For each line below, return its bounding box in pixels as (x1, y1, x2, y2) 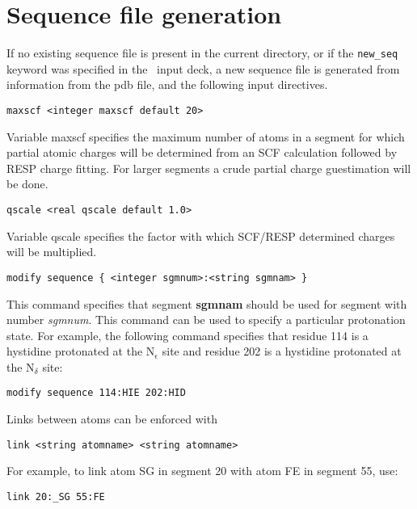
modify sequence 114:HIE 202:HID (6, 387, 186, 399)
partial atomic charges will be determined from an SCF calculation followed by (6, 144, 398, 161)
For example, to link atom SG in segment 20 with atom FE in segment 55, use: (6, 462, 398, 479)
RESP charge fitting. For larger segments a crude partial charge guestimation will (6, 159, 411, 176)
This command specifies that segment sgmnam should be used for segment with (6, 295, 407, 312)
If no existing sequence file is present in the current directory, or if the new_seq (6, 44, 398, 61)
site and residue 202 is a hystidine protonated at (162, 343, 402, 360)
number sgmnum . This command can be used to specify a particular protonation (6, 311, 406, 328)
